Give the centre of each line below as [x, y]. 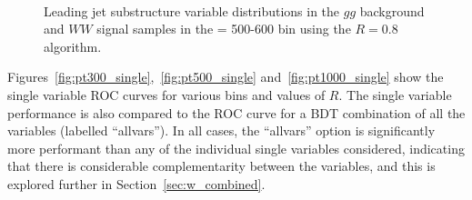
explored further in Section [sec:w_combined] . [136, 183]
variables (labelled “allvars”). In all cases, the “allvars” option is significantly [221, 130]
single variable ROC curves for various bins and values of [166, 94]
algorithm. [73, 46]
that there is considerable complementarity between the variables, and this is [221, 166]
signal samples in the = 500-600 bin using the [224, 29]
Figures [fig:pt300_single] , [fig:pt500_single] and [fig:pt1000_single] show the [226, 77]
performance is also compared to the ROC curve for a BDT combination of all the [236, 112]
